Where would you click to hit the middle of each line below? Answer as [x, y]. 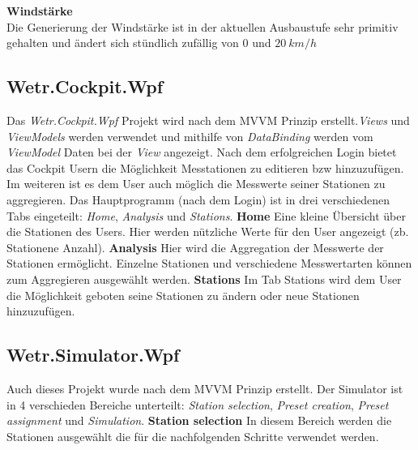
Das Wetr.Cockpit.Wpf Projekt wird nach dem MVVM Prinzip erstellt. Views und [208, 120]
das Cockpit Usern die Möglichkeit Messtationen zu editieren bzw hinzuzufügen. [205, 167]
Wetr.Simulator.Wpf [93, 355]
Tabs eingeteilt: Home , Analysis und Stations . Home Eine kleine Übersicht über [207, 215]
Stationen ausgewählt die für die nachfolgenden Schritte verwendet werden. [193, 436]
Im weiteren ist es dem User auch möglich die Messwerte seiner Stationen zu [196, 184]
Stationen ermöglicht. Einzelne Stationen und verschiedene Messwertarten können [209, 263]
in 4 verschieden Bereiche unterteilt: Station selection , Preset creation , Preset [198, 404]
